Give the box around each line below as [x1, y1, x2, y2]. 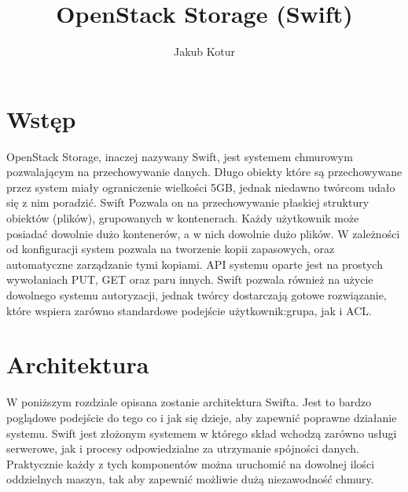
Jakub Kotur [173, 43, 236, 60]
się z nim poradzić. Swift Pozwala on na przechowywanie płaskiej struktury [6, 194, 369, 211]
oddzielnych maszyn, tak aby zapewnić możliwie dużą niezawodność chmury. [6, 471, 374, 487]
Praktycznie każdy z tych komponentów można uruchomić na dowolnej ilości [6, 455, 375, 472]
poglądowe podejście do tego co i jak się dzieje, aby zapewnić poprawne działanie [6, 409, 397, 425]
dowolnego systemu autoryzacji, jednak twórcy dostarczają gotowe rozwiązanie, [6, 287, 387, 303]
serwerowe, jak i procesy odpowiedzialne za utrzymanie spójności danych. [6, 440, 359, 457]
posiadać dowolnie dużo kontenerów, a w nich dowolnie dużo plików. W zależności [6, 225, 400, 241]
